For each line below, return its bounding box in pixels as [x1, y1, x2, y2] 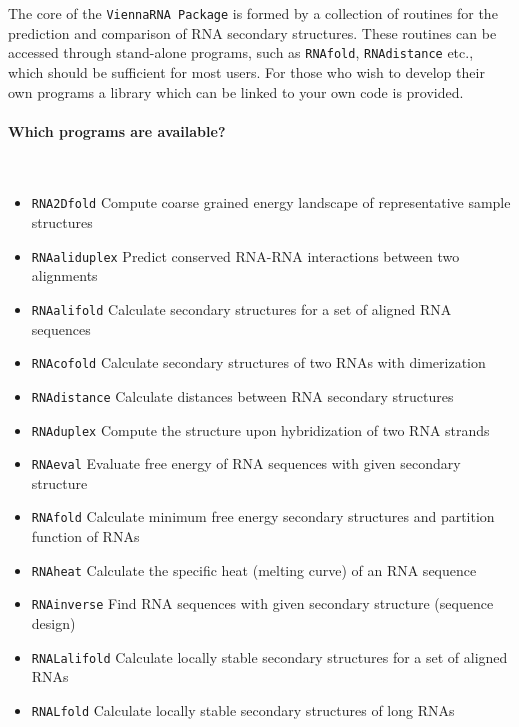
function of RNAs [31, 526, 140, 547]
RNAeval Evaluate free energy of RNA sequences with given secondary [31, 453, 461, 474]
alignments [31, 265, 98, 286]
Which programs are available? [8, 120, 226, 141]
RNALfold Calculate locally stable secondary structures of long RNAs [31, 699, 455, 720]
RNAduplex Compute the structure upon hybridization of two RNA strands [31, 419, 490, 440]
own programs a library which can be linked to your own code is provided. [8, 81, 464, 102]
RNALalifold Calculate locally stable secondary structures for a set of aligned [31, 646, 508, 667]
